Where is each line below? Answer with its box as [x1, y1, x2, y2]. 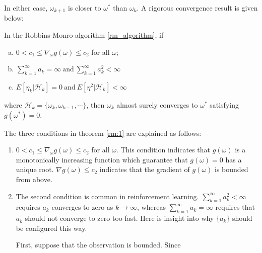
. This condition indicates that [116, 144, 211, 155]
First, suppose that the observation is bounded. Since [16, 239, 181, 250]
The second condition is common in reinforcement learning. [16, 191, 199, 201]
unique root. [16, 164, 54, 175]
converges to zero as [51, 202, 113, 212]
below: [4, 13, 24, 23]
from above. [16, 174, 52, 184]
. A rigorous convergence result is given [137, 3, 258, 13]
